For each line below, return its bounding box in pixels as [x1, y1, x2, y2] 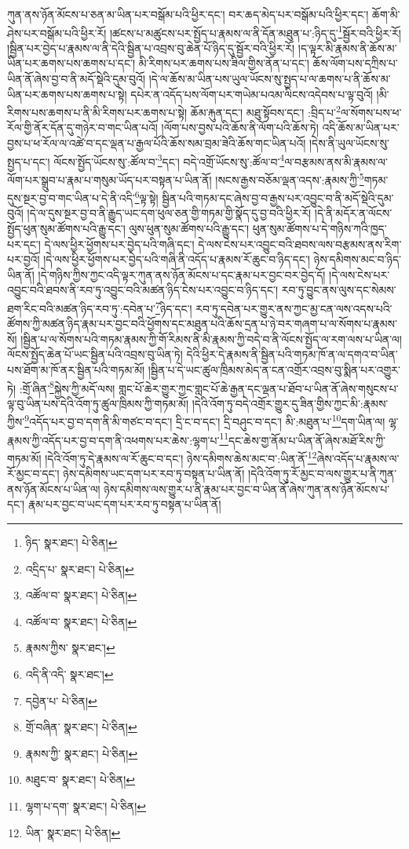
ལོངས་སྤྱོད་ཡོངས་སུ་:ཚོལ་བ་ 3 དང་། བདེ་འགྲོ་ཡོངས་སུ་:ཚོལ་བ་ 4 [53, 151, 285, 169]
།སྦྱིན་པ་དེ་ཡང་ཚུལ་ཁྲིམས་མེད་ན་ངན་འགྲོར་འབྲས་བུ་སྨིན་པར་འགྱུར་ [148, 362, 400, 377]
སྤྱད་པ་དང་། [7, 153, 50, 169]
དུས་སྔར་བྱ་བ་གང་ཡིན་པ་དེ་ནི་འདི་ [7, 189, 135, 206]
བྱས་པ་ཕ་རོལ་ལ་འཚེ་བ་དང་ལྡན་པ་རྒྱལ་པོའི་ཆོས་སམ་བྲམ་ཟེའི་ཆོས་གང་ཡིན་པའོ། [7, 135, 306, 151]
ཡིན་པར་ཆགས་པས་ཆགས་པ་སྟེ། [7, 86, 127, 102]
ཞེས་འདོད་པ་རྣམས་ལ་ [316, 450, 400, 466]
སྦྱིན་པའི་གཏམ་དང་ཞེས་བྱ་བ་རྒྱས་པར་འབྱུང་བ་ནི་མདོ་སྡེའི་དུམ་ [162, 189, 394, 206]
